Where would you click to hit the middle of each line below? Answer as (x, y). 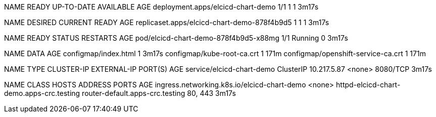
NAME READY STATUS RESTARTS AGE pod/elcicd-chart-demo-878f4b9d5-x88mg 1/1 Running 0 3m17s (176, 38)
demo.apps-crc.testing (42, 93)
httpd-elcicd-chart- (368, 85)
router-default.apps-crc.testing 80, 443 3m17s (159, 93)
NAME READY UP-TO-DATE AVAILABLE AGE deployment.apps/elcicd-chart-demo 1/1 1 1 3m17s (161, 7)
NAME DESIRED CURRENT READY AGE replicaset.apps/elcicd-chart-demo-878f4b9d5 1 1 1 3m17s (167, 22)
